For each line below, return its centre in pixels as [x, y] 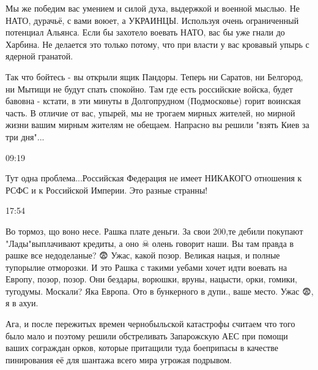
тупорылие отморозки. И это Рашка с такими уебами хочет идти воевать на [146, 267]
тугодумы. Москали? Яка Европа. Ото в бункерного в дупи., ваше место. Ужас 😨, [160, 291]
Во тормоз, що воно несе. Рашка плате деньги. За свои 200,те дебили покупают [154, 231]
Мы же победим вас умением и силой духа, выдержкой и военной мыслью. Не [153, 8]
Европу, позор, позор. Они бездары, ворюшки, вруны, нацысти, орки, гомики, [151, 279]
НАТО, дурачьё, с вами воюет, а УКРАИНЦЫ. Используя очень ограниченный [152, 20]
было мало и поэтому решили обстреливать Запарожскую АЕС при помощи [147, 335]
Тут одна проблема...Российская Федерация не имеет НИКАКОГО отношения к [154, 178]
